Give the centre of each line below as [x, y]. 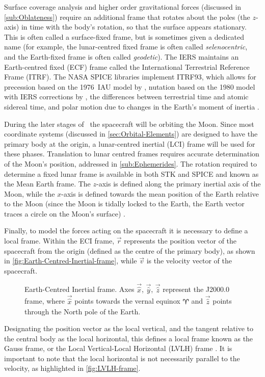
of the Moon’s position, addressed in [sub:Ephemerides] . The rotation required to [130, 163]
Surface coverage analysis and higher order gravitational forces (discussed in [123, 7]
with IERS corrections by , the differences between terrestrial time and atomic [126, 97]
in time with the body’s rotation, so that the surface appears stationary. [134, 27]
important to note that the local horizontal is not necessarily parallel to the [122, 358]
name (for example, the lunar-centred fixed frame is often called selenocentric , [126, 47]
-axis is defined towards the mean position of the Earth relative [160, 193]
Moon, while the [30, 193]
